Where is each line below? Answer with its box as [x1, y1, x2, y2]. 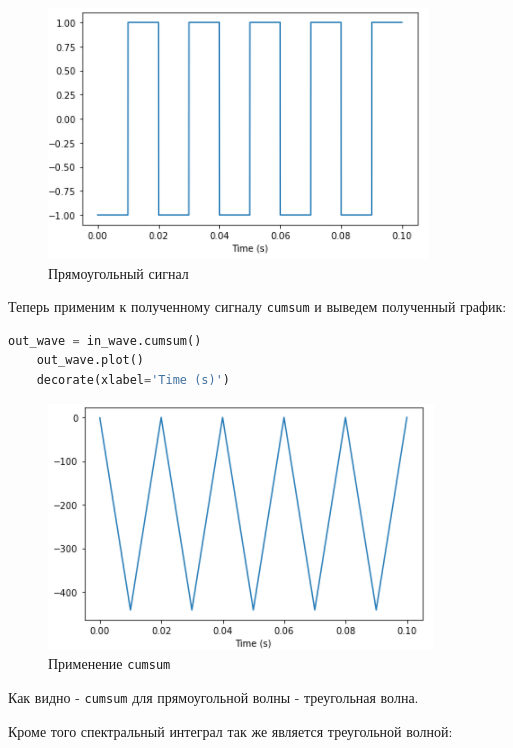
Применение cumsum [48, 653, 171, 674]
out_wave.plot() [36, 353, 145, 368]
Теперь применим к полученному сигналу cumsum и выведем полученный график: [8, 296, 507, 317]
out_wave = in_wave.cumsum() [8, 333, 202, 348]
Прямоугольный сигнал [48, 262, 189, 283]
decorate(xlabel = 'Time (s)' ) [36, 373, 230, 388]
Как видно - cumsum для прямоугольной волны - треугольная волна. [8, 686, 419, 707]
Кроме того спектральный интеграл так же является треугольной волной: [8, 720, 453, 741]
